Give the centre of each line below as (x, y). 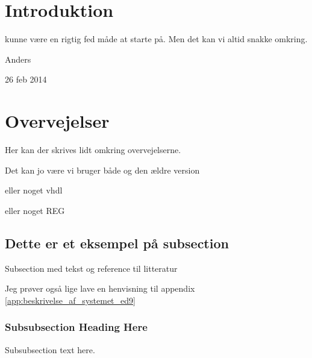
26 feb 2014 (26, 79)
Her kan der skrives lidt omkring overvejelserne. (93, 150)
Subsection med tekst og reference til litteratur (91, 268)
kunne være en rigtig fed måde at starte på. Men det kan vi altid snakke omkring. (156, 39)
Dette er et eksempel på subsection (117, 243)
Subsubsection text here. (50, 349)
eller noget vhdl (34, 190)
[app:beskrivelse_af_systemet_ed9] (70, 300)
